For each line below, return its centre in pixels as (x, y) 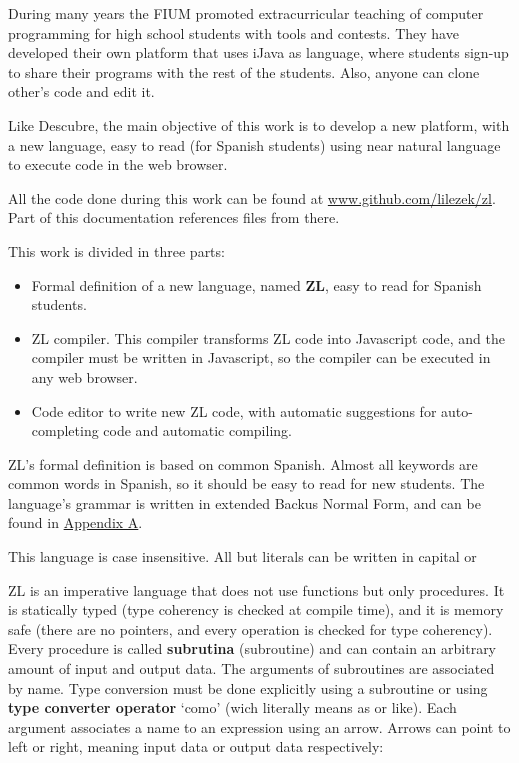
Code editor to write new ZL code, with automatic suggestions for (234, 410)
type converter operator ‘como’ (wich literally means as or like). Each (232, 707)
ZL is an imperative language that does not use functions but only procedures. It (256, 589)
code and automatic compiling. (197, 430)
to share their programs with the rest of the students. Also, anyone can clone (244, 71)
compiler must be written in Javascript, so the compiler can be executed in (261, 357)
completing (65, 430)
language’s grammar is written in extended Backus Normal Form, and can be (244, 502)
